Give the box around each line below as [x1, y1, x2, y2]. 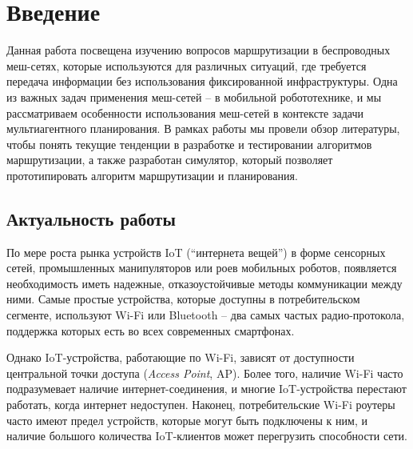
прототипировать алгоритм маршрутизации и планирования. [6, 166, 298, 183]
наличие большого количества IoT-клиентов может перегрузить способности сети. [6, 427, 407, 444]
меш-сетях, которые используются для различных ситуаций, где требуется [6, 57, 367, 74]
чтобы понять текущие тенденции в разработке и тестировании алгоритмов [6, 135, 372, 152]
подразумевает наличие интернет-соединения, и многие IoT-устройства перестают [6, 380, 407, 397]
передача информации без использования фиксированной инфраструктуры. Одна [6, 73, 398, 90]
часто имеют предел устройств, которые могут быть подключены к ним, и [6, 411, 367, 428]
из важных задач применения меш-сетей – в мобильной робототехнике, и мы [6, 88, 382, 105]
